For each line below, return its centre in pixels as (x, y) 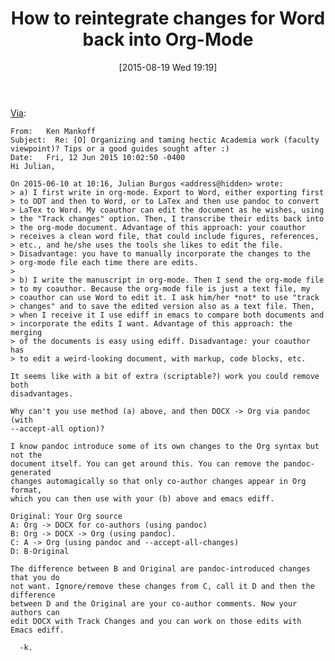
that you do (35, 577)
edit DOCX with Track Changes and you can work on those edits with (156, 621)
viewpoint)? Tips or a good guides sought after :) (120, 148)
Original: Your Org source (66, 516)
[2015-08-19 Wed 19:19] (168, 67)
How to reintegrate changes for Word (168, 18)
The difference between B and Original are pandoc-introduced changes (160, 568)
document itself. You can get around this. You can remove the (145, 463)
